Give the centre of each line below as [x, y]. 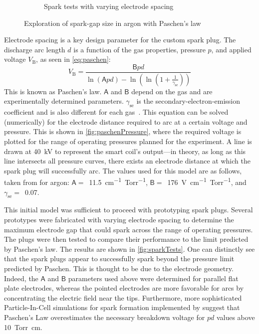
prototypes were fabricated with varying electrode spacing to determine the [119, 220]
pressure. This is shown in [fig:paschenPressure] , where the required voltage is [123, 131]
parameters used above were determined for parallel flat [153, 278]
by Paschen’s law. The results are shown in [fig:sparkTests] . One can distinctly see [129, 249]
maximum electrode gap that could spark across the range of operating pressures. [129, 229]
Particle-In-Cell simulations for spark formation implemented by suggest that [122, 307]
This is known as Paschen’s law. [53, 91]
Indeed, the [21, 278]
